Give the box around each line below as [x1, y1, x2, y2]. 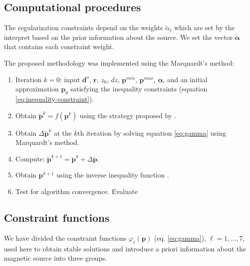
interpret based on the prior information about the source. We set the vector [4, 32, 233, 42]
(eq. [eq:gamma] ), [154, 232, 206, 243]
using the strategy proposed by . [79, 110, 176, 120]
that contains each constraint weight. [4, 41, 115, 52]
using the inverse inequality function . [56, 170, 169, 180]
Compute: [15, 153, 45, 163]
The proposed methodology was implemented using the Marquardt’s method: [4, 57, 234, 68]
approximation [15, 84, 59, 94]
